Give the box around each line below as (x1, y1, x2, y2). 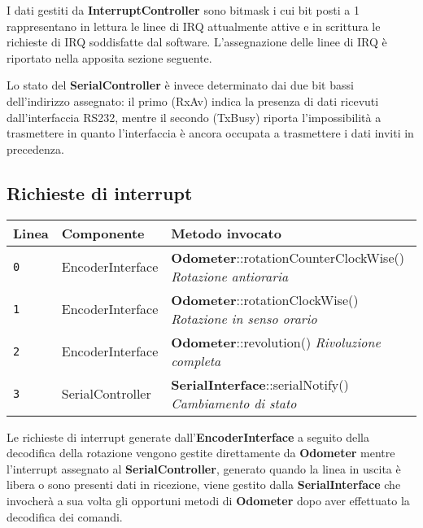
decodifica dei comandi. (7, 508, 123, 525)
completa (171, 351, 221, 370)
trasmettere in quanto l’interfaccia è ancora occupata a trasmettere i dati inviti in (7, 124, 414, 142)
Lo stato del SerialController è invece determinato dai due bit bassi (7, 76, 354, 94)
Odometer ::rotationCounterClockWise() (171, 247, 404, 267)
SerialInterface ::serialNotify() (171, 374, 349, 394)
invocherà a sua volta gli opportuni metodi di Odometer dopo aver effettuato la (7, 491, 410, 508)
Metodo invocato (171, 223, 281, 242)
